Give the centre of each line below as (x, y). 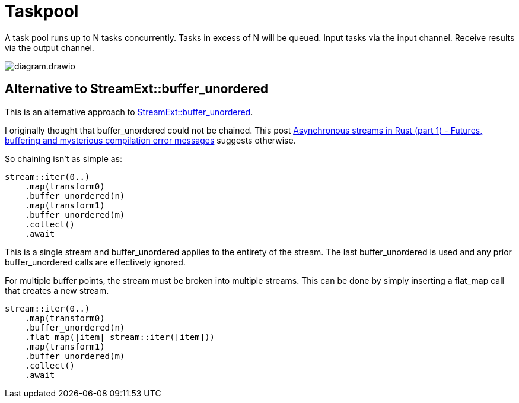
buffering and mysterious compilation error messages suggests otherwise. (150, 140)
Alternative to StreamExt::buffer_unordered (136, 89)
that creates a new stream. (57, 290)
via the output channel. (50, 47)
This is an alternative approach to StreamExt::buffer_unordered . (129, 112)
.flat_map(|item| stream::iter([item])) (120, 337)
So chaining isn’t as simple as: (64, 158)
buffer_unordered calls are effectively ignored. (95, 262)
